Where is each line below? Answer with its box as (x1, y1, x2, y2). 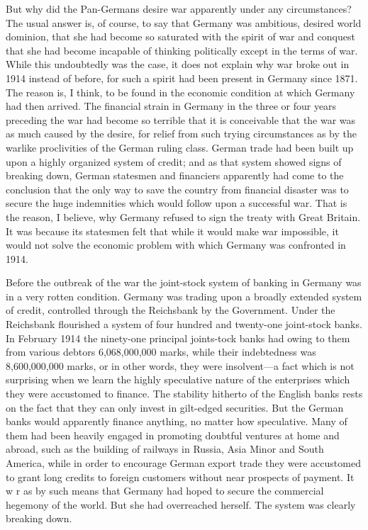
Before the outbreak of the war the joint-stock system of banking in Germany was (6, 275, 362, 290)
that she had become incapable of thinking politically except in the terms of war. (6, 43, 358, 57)
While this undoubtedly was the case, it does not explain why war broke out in (6, 57, 350, 72)
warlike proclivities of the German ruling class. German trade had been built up (6, 140, 354, 154)
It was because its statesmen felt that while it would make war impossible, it (6, 223, 339, 238)
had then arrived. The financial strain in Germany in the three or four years (6, 98, 337, 113)
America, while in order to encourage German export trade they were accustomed (6, 456, 361, 470)
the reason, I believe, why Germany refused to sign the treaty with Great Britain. (6, 209, 361, 224)
